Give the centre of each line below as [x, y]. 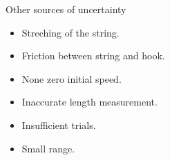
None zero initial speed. [72, 78]
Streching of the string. [70, 32]
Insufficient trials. [59, 124]
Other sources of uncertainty [66, 9]
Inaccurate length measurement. [89, 102]
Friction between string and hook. [93, 56]
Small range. [48, 148]
